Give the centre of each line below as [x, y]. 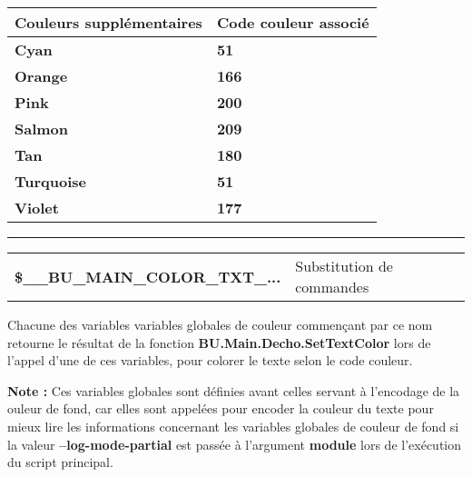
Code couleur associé [293, 22]
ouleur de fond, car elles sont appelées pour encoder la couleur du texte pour [221, 408]
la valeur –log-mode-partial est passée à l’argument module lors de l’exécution [235, 444]
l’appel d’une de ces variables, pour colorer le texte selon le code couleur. [210, 360]
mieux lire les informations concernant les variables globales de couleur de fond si [233, 426]
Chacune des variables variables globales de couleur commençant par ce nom [220, 324]
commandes [332, 287]
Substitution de [344, 266]
